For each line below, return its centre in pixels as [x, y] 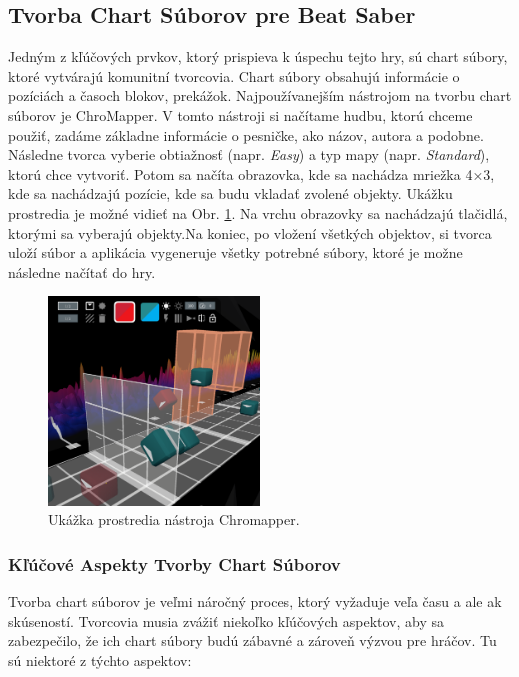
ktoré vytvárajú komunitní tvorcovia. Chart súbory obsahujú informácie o [234, 75]
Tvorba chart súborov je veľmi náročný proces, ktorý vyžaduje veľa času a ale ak [255, 601]
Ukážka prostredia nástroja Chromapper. [174, 519]
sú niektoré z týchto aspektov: [100, 659]
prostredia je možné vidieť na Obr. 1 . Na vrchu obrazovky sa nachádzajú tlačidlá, [258, 212]
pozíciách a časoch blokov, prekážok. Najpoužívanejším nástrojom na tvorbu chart [260, 95]
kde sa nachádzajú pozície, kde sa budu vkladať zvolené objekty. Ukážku [230, 193]
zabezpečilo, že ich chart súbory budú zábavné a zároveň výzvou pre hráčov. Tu [252, 640]
